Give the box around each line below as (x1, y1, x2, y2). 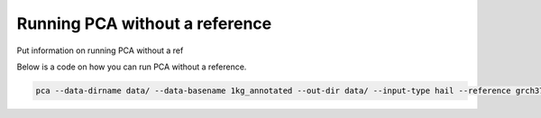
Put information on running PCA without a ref (16, 45, 184, 56)
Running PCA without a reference (16, 14, 272, 33)
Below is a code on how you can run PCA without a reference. (16, 61, 247, 72)
